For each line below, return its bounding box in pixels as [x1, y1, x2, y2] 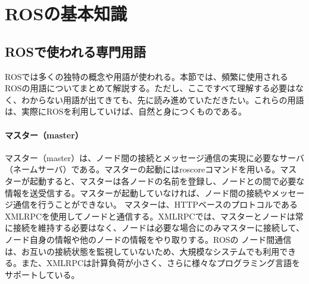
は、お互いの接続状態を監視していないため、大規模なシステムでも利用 [5, 245, 280, 257]
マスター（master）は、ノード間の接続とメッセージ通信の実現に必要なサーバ [5, 151, 304, 163]
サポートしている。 [5, 268, 80, 280]
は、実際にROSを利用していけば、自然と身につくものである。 [5, 105, 247, 118]
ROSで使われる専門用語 [5, 42, 146, 60]
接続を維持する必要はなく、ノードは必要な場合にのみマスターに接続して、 [13, 221, 304, 234]
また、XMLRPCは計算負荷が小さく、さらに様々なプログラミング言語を [21, 257, 301, 269]
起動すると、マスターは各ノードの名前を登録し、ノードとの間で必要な [29, 174, 305, 187]
